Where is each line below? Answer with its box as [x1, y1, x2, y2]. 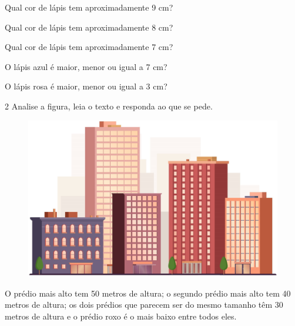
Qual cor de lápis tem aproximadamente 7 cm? [5, 41, 173, 53]
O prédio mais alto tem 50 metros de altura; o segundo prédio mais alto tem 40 [5, 287, 291, 299]
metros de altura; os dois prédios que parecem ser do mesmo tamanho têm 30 [5, 298, 283, 311]
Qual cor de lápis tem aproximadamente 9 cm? [5, 1, 173, 13]
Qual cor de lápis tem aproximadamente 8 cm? [5, 21, 173, 33]
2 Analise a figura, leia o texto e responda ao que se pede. [5, 99, 213, 112]
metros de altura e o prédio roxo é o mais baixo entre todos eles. [5, 310, 237, 322]
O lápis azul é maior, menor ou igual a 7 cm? [5, 60, 167, 72]
